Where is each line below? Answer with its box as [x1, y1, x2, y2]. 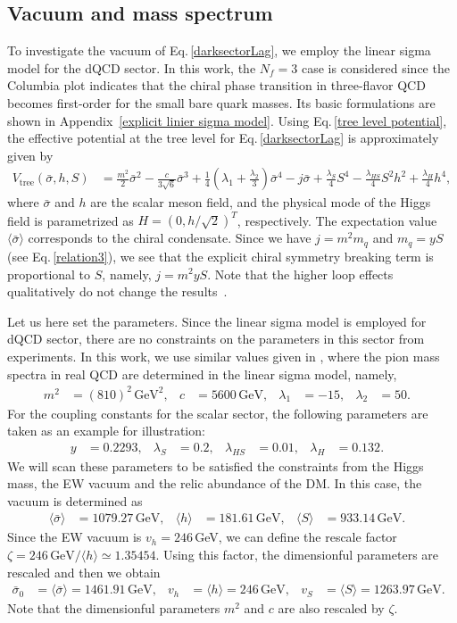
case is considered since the [301, 58, 450, 77]
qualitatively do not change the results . [7, 282, 228, 301]
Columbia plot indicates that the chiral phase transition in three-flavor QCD [7, 76, 426, 95]
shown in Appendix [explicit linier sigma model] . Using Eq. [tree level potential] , [7, 111, 447, 129]
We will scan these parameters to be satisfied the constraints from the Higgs [7, 456, 424, 475]
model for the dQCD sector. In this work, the [7, 58, 256, 77]
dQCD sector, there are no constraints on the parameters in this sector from [7, 329, 425, 348]
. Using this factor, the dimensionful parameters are [155, 545, 439, 564]
